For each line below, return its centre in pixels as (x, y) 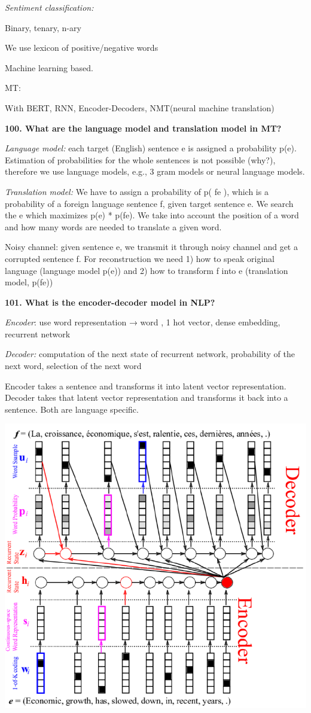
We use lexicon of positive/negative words (82, 48)
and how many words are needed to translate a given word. (113, 226)
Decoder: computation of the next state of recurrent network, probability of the (150, 354)
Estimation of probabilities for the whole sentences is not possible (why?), (140, 159)
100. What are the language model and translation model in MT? (143, 128)
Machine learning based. (49, 67)
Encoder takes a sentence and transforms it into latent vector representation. (146, 386)
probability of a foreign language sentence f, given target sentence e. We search (149, 203)
